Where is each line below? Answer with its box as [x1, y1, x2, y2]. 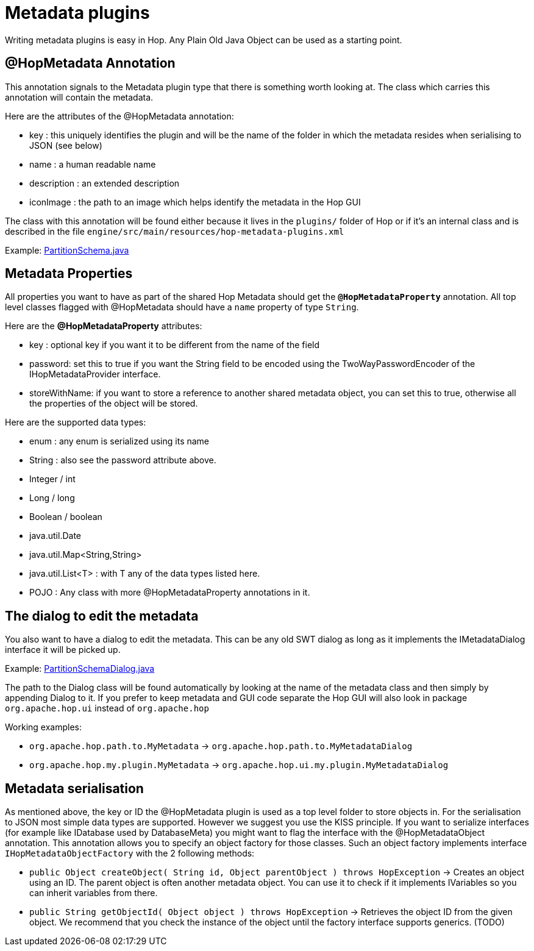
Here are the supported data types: [5, 417, 146, 428]
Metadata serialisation [5, 780, 144, 796]
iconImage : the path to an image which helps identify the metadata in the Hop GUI [29, 196, 361, 207]
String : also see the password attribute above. [29, 455, 216, 466]
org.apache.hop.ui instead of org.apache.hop [5, 703, 209, 714]
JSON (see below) [29, 140, 102, 151]
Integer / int [29, 474, 76, 485]
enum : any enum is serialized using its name [29, 436, 210, 447]
